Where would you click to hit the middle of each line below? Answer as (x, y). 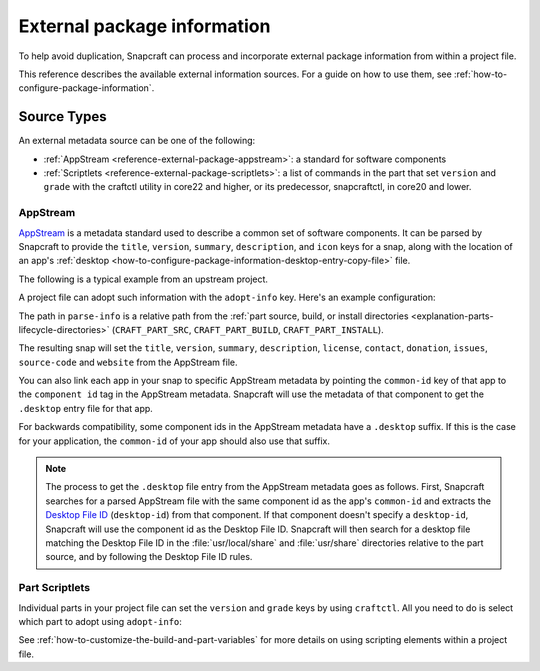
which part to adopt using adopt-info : (100, 621)
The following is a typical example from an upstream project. (143, 279)
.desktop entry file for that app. (86, 408)
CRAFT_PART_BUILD (236, 329)
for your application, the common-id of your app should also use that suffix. (174, 441)
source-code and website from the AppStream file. (128, 362)
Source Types (62, 116)
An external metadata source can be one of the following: (137, 141)
